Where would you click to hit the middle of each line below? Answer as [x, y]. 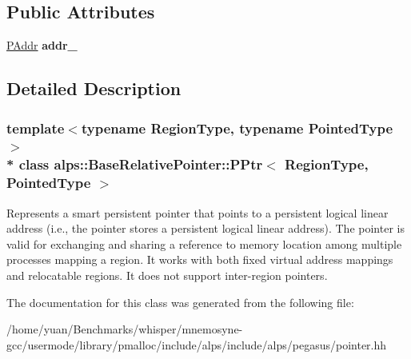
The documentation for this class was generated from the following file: [180, 302]
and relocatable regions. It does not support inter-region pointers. [167, 275]
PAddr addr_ [42, 45]
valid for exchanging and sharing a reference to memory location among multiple [204, 243]
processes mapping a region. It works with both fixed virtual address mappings [200, 259]
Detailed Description [94, 88]
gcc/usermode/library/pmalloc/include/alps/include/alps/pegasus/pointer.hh [197, 344]
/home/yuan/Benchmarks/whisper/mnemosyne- [125, 329]
